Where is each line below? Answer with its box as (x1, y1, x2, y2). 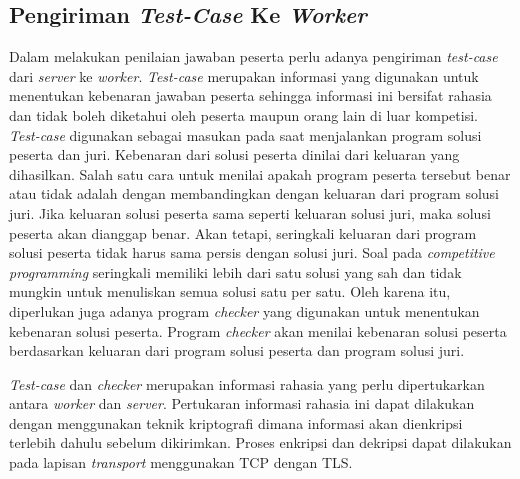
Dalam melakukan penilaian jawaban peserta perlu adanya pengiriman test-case (9, 46, 498, 67)
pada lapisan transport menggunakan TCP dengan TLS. (9, 452, 353, 473)
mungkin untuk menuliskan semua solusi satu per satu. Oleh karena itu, (9, 281, 451, 302)
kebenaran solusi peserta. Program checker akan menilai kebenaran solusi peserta (9, 320, 507, 341)
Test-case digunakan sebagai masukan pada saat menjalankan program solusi (9, 124, 482, 145)
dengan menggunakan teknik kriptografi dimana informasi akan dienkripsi (9, 412, 463, 433)
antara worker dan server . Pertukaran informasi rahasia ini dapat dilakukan (9, 393, 475, 414)
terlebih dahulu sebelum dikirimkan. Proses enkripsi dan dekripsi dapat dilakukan (9, 432, 512, 453)
